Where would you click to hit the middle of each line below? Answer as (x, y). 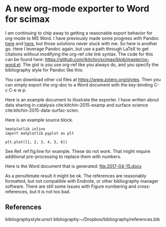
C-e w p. (18, 90)
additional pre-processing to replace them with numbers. (63, 156)
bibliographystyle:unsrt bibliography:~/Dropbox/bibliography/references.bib (83, 219)
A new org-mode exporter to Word (77, 9)
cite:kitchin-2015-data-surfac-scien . (42, 110)
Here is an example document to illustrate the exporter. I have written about (82, 99)
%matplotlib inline (25, 129)
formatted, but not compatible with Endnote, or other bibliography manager (82, 181)
